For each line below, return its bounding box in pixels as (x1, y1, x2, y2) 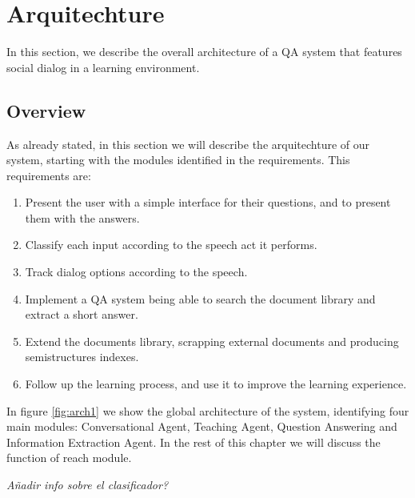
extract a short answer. (25, 306, 138, 323)
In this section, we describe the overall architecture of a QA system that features (6, 43, 402, 60)
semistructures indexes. (25, 348, 139, 365)
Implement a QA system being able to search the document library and (25, 290, 376, 307)
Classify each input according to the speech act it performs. (25, 236, 317, 253)
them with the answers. (25, 209, 140, 226)
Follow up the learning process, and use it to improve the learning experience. (25, 376, 407, 392)
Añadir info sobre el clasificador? (6, 476, 169, 493)
